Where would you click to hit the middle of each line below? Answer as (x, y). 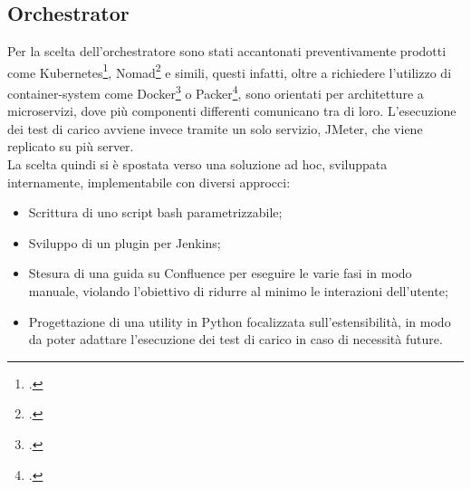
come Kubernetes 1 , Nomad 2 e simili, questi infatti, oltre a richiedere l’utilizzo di (230, 71)
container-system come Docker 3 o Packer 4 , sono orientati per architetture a (216, 92)
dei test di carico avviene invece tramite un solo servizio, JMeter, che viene (215, 128)
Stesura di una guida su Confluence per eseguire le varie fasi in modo (220, 273)
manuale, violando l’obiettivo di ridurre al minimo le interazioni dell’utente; (238, 291)
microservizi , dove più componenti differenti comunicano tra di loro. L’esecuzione (232, 111)
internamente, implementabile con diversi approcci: (149, 182)
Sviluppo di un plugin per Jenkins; (125, 242)
